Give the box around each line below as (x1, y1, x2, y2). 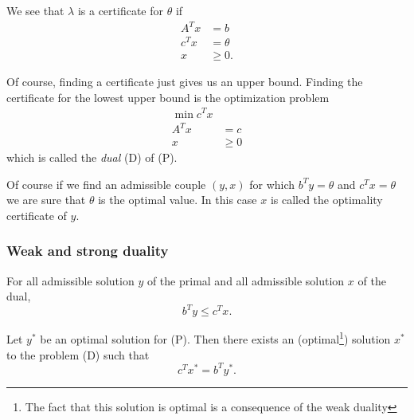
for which (249, 175, 295, 192)
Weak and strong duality (6, 241, 169, 261)
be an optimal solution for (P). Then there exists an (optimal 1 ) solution (40, 328, 391, 347)
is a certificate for (77, 2, 163, 18)
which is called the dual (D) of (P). (6, 149, 178, 166)
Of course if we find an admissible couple (6, 175, 206, 192)
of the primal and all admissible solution (146, 272, 345, 289)
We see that (6, 2, 64, 18)
